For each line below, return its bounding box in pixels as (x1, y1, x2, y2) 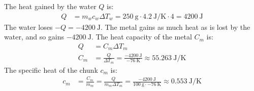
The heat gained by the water (4, 1, 97, 11)
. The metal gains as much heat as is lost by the (100, 21, 250, 32)
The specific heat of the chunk (4, 64, 98, 75)
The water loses (4, 21, 53, 32)
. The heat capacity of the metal (91, 31, 192, 42)
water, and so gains (4, 31, 65, 42)
